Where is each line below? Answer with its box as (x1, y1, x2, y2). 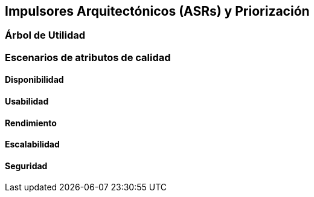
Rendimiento (5, 117, 57, 128)
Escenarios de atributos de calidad (5, 51, 171, 63)
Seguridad (5, 160, 48, 171)
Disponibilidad (5, 74, 64, 85)
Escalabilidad (5, 139, 60, 150)
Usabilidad (5, 96, 49, 107)
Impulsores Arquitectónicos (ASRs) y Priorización (5, 4, 310, 19)
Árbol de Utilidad (5, 29, 86, 42)
